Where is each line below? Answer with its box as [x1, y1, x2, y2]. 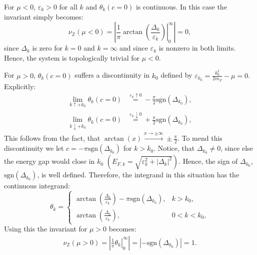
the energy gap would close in [4, 156, 95, 166]
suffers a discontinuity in [74, 70, 150, 80]
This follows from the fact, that [4, 133, 100, 143]
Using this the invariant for [4, 223, 87, 234]
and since [119, 43, 148, 53]
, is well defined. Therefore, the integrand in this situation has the [37, 169, 239, 180]
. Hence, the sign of [178, 156, 238, 166]
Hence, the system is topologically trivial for [4, 52, 139, 63]
